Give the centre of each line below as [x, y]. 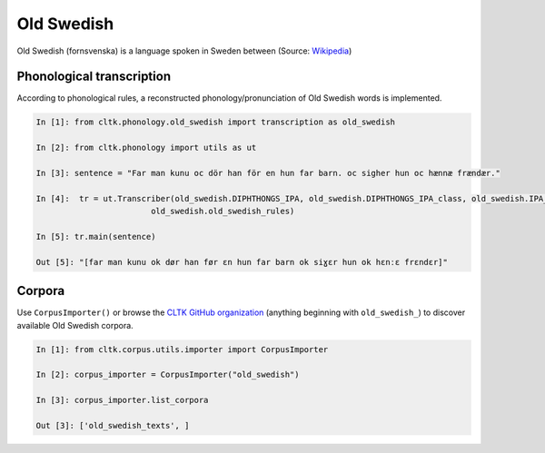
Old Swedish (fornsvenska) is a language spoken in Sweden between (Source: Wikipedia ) [184, 51]
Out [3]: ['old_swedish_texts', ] [113, 425]
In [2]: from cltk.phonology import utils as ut [146, 148]
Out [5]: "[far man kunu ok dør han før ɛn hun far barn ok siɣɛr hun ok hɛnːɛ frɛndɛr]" [242, 262]
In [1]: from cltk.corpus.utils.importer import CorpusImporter [182, 349]
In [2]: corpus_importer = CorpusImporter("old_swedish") [168, 375]
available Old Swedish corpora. [75, 325]
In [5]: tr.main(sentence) [96, 236]
